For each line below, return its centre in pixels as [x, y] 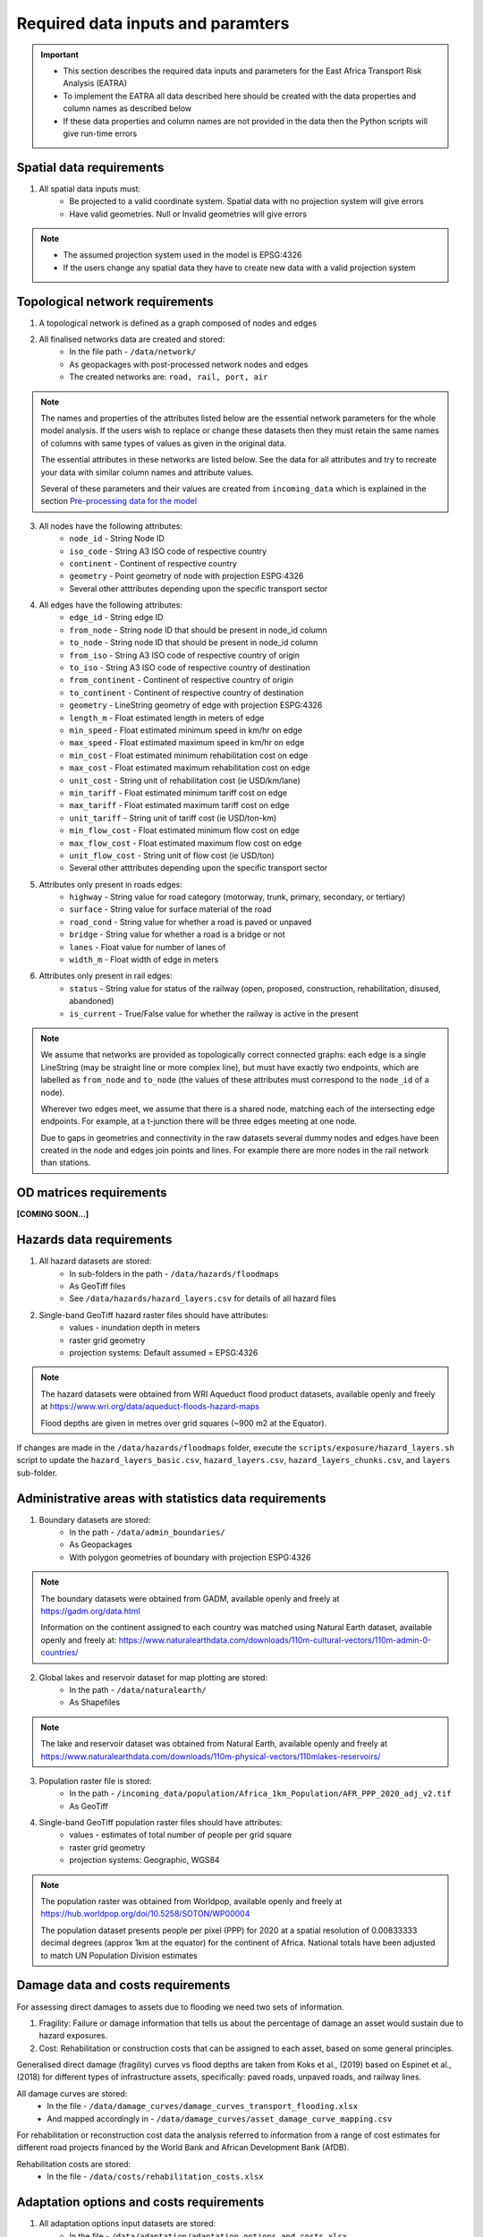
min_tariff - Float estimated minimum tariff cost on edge [178, 793]
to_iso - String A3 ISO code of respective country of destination [190, 668]
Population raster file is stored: [95, 1781]
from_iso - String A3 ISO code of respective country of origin [184, 655]
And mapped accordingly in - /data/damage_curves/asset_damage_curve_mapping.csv [220, 2118]
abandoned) [92, 1001]
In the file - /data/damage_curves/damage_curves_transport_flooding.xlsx [202, 2106]
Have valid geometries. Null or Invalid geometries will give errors [188, 214]
